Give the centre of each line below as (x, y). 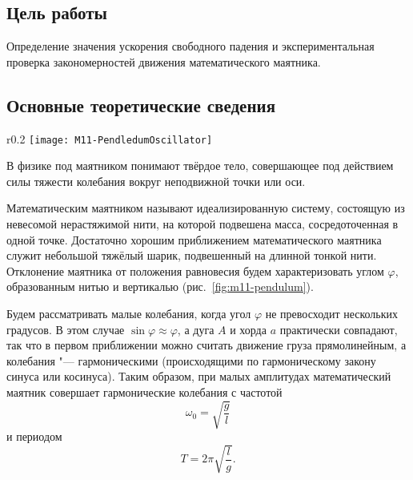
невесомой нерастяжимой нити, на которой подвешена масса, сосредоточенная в (202, 224)
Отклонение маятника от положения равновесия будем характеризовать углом (195, 270)
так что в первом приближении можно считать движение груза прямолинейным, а (206, 345)
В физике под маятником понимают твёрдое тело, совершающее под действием (200, 165)
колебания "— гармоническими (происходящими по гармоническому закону (191, 360)
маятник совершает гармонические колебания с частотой (144, 391)
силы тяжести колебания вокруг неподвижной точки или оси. (156, 181)
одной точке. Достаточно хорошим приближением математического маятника (194, 239)
